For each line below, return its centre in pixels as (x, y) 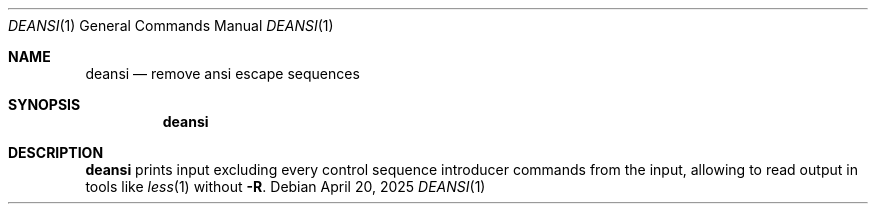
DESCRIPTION (56, 152)
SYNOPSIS (44, 104)
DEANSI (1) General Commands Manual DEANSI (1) (171, 25)
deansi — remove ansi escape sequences (222, 73)
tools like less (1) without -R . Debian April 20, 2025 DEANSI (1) (285, 186)
